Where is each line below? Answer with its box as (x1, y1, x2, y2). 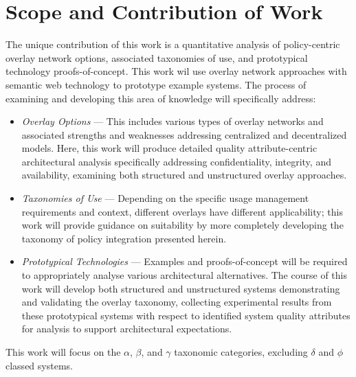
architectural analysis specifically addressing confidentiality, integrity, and (21, 154, 331, 168)
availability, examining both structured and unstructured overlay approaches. (21, 168, 347, 182)
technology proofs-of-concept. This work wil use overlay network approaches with (5, 64, 347, 78)
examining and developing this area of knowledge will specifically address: (5, 91, 316, 105)
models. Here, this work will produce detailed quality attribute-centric (21, 141, 318, 155)
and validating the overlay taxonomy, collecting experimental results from (21, 295, 332, 309)
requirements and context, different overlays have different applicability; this (21, 204, 343, 218)
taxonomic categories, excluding (174, 345, 308, 358)
